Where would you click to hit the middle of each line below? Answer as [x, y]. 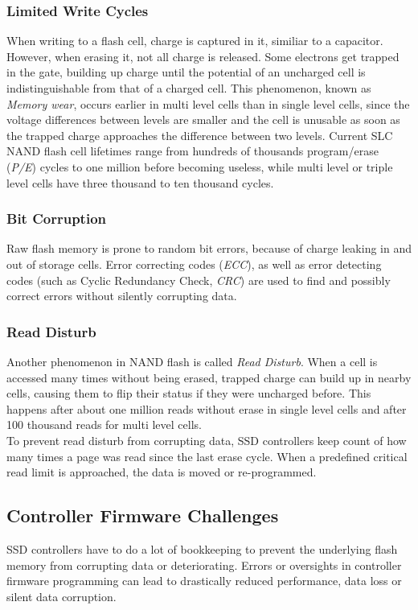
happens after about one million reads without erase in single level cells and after [207, 408]
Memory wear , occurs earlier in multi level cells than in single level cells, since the [208, 103]
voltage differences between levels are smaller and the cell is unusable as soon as [203, 120]
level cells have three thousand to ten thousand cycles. [140, 182]
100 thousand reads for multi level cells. [104, 425]
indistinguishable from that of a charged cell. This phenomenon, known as [189, 88]
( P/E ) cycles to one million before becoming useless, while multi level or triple [200, 166]
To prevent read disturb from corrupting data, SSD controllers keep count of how [207, 440]
